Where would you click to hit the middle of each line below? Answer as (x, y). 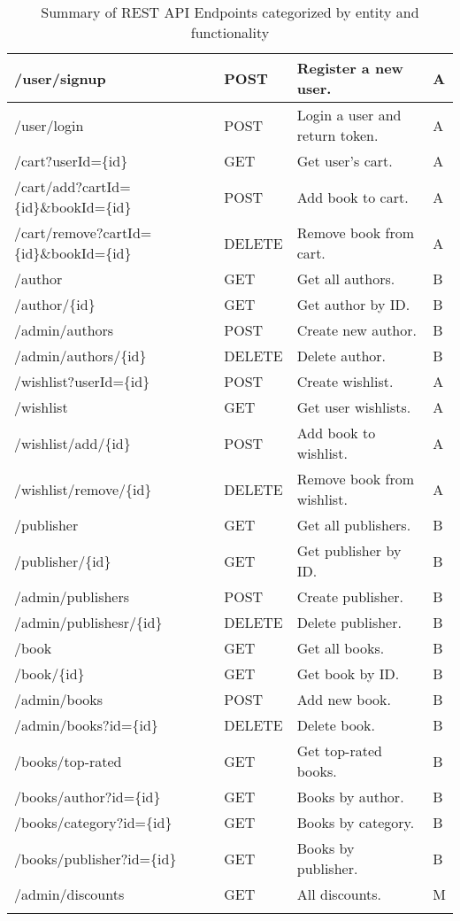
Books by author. (350, 797)
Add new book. (344, 699)
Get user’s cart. (345, 161)
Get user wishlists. (354, 407)
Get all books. (341, 648)
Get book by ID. (348, 673)
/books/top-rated (68, 761)
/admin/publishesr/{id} (88, 622)
